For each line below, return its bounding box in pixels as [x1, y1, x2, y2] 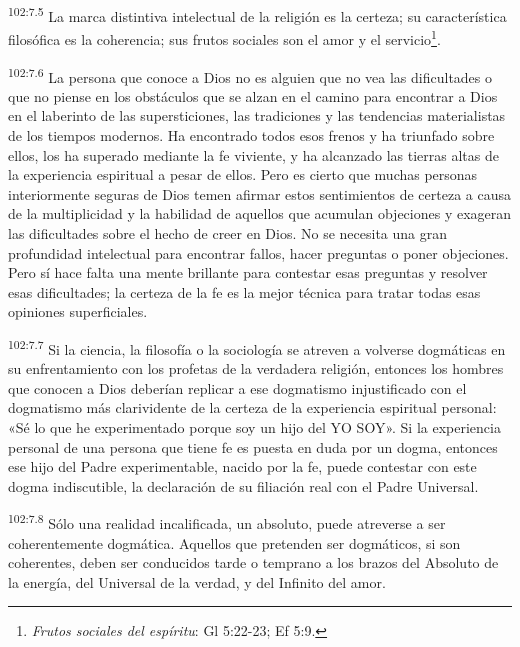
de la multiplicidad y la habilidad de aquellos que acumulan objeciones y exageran [8, 203, 512, 224]
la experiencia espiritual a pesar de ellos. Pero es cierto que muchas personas [8, 164, 478, 185]
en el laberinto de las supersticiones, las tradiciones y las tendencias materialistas [8, 105, 506, 126]
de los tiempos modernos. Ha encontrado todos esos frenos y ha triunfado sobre [8, 124, 495, 145]
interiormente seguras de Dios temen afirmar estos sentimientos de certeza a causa [8, 183, 511, 204]
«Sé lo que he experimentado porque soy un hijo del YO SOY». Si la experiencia [8, 416, 501, 437]
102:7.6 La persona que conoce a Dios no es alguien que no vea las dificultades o [8, 63, 493, 87]
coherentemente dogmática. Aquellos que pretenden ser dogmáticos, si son [8, 532, 461, 553]
